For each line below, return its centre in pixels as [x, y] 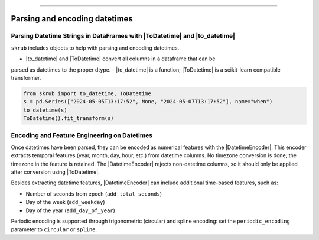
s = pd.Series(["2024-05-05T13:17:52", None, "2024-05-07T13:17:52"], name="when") [148, 102]
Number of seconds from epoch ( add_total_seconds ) [94, 194]
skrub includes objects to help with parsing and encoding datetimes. [95, 48]
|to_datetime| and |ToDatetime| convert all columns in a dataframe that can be [121, 59]
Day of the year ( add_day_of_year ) [70, 210]
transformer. [26, 77]
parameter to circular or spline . [54, 229]
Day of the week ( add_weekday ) [66, 202]
